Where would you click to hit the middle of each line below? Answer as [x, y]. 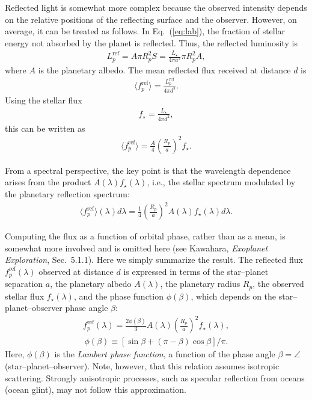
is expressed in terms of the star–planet [196, 271]
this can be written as [45, 128]
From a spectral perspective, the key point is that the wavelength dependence [148, 170]
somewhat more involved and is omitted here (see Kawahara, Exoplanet [136, 248]
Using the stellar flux [44, 100]
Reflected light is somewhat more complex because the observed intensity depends [156, 7]
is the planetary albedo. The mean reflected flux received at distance [164, 69]
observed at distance [76, 271]
